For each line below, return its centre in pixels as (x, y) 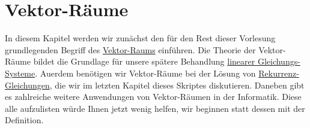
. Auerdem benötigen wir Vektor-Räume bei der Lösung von (145, 73)
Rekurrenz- (279, 73)
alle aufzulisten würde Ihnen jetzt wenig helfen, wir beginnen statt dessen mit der (155, 108)
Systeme (20, 73)
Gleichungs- (279, 61)
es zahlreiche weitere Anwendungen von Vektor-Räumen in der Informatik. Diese (153, 97)
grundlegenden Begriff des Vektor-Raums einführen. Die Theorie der (130, 49)
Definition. (24, 120)
